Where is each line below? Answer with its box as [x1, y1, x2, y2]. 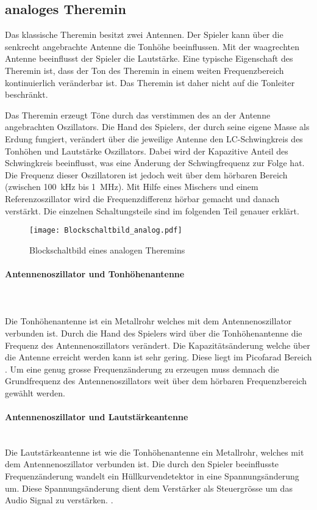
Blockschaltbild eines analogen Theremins [29, 243, 185, 256]
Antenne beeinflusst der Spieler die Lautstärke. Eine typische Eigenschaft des [5, 52, 293, 65]
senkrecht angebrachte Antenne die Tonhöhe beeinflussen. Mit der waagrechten [5, 40, 299, 53]
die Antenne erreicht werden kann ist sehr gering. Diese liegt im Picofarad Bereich [5, 351, 312, 363]
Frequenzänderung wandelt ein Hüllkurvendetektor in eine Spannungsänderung [5, 470, 299, 483]
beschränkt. [5, 88, 48, 101]
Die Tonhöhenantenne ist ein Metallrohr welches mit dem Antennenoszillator [5, 315, 292, 327]
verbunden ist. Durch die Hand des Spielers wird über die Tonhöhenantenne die [5, 326, 302, 339]
